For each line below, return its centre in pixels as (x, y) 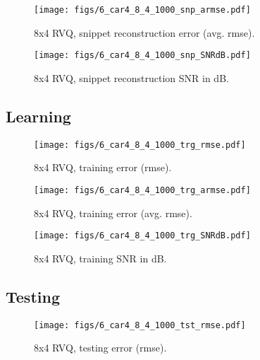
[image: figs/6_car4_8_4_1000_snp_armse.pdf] (142, 10)
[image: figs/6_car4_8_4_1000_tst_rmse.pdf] (140, 325)
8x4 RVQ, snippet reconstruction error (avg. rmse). (144, 32)
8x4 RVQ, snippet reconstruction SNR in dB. (131, 77)
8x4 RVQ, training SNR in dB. (100, 258)
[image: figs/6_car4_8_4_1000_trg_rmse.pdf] (140, 145)
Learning (38, 116)
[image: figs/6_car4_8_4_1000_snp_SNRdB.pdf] (142, 56)
